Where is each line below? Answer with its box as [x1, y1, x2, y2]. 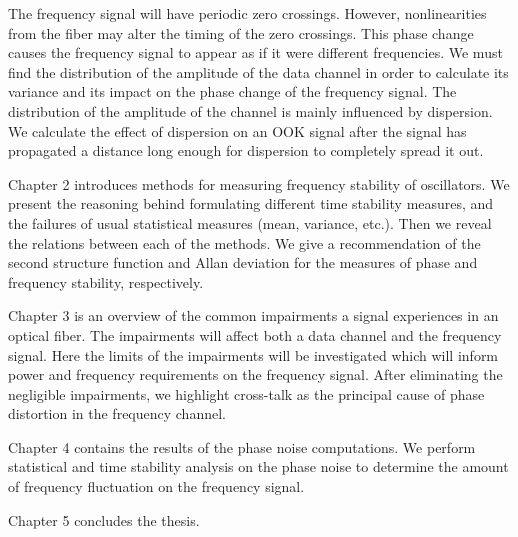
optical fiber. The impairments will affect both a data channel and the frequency [8, 324, 502, 345]
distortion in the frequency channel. [8, 403, 226, 424]
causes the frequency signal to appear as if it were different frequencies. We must [8, 42, 503, 63]
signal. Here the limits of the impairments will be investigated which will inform [8, 344, 499, 365]
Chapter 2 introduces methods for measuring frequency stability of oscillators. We [8, 173, 510, 194]
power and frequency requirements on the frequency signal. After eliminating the [8, 364, 503, 385]
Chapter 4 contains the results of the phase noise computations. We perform [8, 436, 476, 457]
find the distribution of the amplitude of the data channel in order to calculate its [8, 61, 509, 82]
